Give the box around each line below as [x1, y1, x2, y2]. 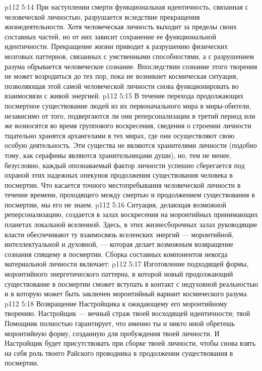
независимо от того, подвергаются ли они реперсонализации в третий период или [5, 110, 255, 121]
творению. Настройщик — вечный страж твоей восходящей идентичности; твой [5, 308, 250, 319]
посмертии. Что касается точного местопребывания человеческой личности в [5, 179, 241, 190]
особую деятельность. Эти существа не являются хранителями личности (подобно [5, 140, 257, 150]
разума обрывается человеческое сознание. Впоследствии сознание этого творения [5, 61, 257, 71]
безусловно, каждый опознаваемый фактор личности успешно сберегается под [5, 160, 245, 170]
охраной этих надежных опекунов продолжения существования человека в [5, 170, 233, 180]
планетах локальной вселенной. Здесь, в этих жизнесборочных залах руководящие [5, 219, 257, 230]
